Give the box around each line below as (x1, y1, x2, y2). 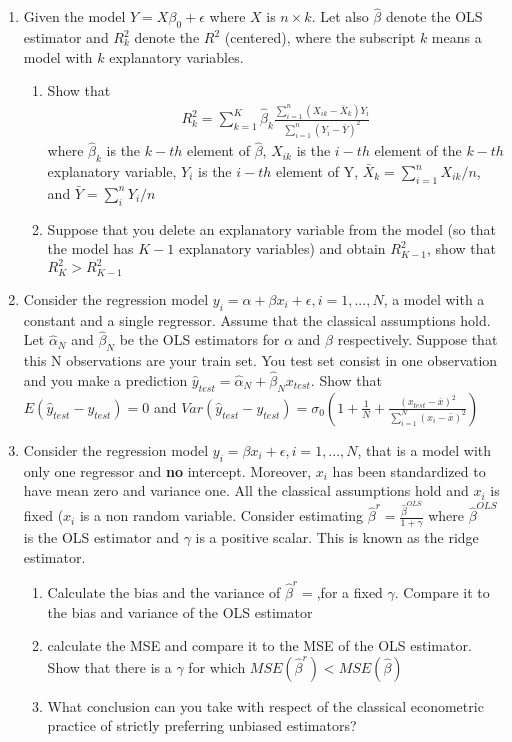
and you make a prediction (23, 369, 188, 390)
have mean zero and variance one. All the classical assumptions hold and (23, 480, 469, 501)
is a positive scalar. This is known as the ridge (195, 527, 479, 548)
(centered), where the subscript (224, 27, 416, 48)
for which (188, 656, 246, 677)
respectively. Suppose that (337, 329, 498, 350)
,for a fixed (316, 581, 383, 602)
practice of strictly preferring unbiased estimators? (47, 715, 357, 736)
